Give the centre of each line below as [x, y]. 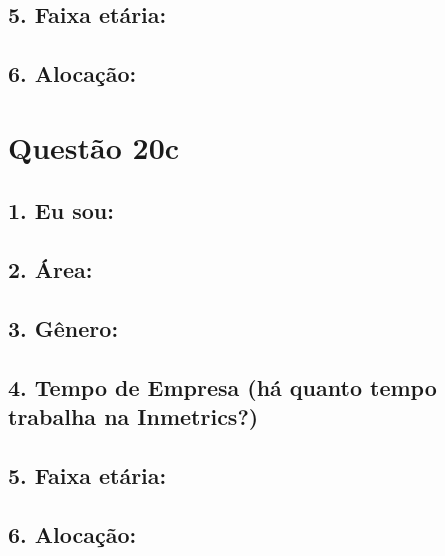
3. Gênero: [63, 327]
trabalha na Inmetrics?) [133, 416]
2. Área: [50, 269]
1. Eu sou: [61, 210]
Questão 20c [94, 146]
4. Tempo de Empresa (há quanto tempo [222, 386]
